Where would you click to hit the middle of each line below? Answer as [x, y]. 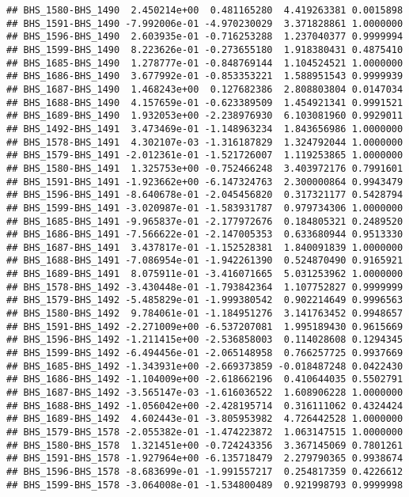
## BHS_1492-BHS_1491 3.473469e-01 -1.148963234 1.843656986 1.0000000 [205, 129]
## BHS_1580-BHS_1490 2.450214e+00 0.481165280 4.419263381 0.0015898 [205, 10]
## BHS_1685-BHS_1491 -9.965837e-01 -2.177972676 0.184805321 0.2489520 [205, 221]
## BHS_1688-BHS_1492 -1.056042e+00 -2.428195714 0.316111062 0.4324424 [205, 406]
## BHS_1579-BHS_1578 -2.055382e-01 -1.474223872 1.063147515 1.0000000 [205, 432]
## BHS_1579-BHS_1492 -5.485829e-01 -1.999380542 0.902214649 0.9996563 [205, 300]
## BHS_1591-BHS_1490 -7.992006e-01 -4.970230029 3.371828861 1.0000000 [205, 23]
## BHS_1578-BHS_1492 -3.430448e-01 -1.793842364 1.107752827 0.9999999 [205, 287]
